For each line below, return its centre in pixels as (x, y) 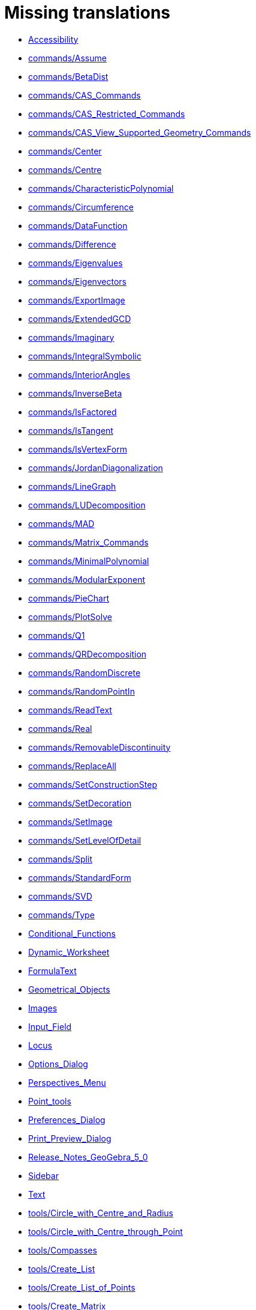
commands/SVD (60, 896)
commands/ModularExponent (87, 579)
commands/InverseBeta (75, 393)
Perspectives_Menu (67, 1082)
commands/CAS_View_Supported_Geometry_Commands (140, 132)
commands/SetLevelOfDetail (85, 840)
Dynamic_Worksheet (69, 952)
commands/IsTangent (71, 430)
